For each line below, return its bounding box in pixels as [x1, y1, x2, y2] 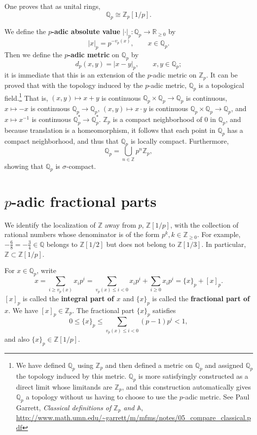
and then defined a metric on [105, 359, 193, 370]
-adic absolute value [51, 26, 120, 37]
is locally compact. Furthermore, [130, 135, 229, 146]
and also [4, 334, 30, 344]
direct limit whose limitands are [16, 381, 112, 392]
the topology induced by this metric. [16, 370, 127, 381]
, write [37, 265, 57, 276]
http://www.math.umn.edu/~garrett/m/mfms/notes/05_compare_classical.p [16, 412, 251, 423]
